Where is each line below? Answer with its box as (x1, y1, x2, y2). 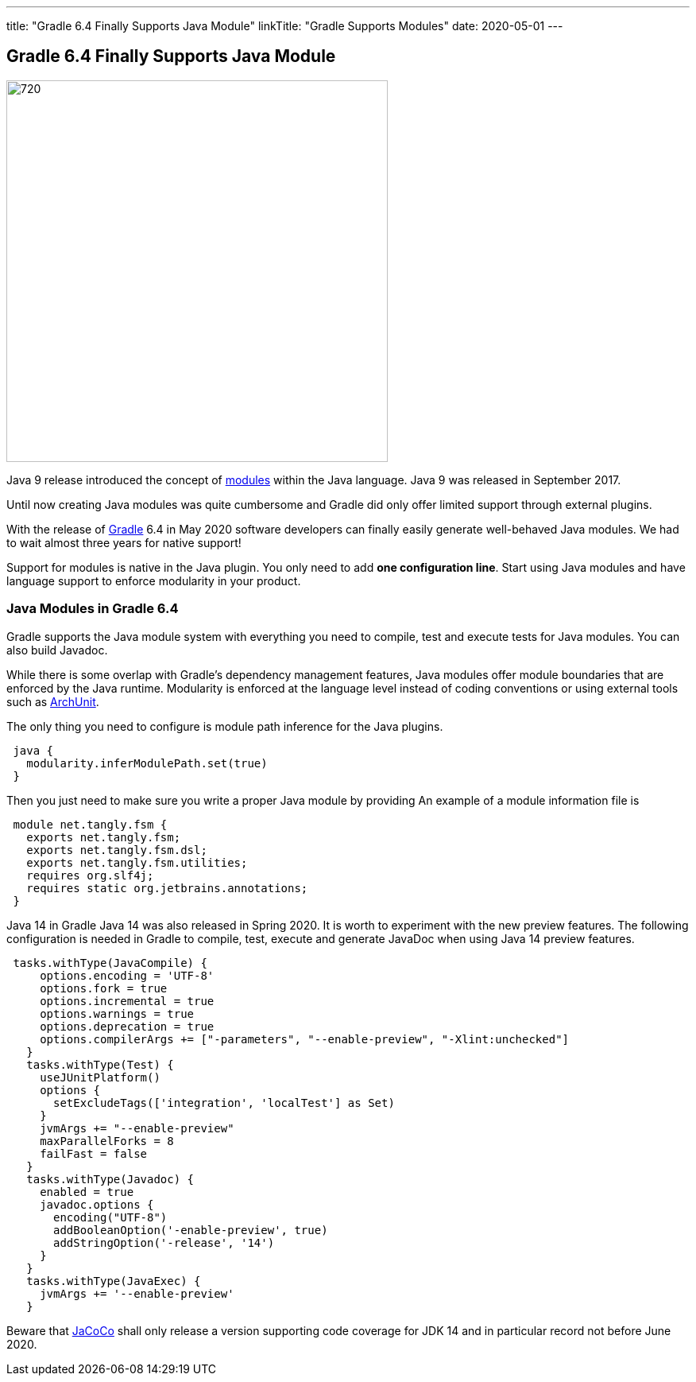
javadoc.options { (40, 1198, 154, 1211)
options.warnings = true (40, 1007, 195, 1020)
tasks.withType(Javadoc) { (26, 1172, 195, 1186)
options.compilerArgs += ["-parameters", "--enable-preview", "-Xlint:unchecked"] (40, 1032, 570, 1046)
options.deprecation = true (40, 1019, 215, 1033)
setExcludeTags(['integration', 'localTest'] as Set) (53, 1096, 395, 1109)
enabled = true (40, 1185, 134, 1198)
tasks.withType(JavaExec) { (26, 1274, 201, 1287)
